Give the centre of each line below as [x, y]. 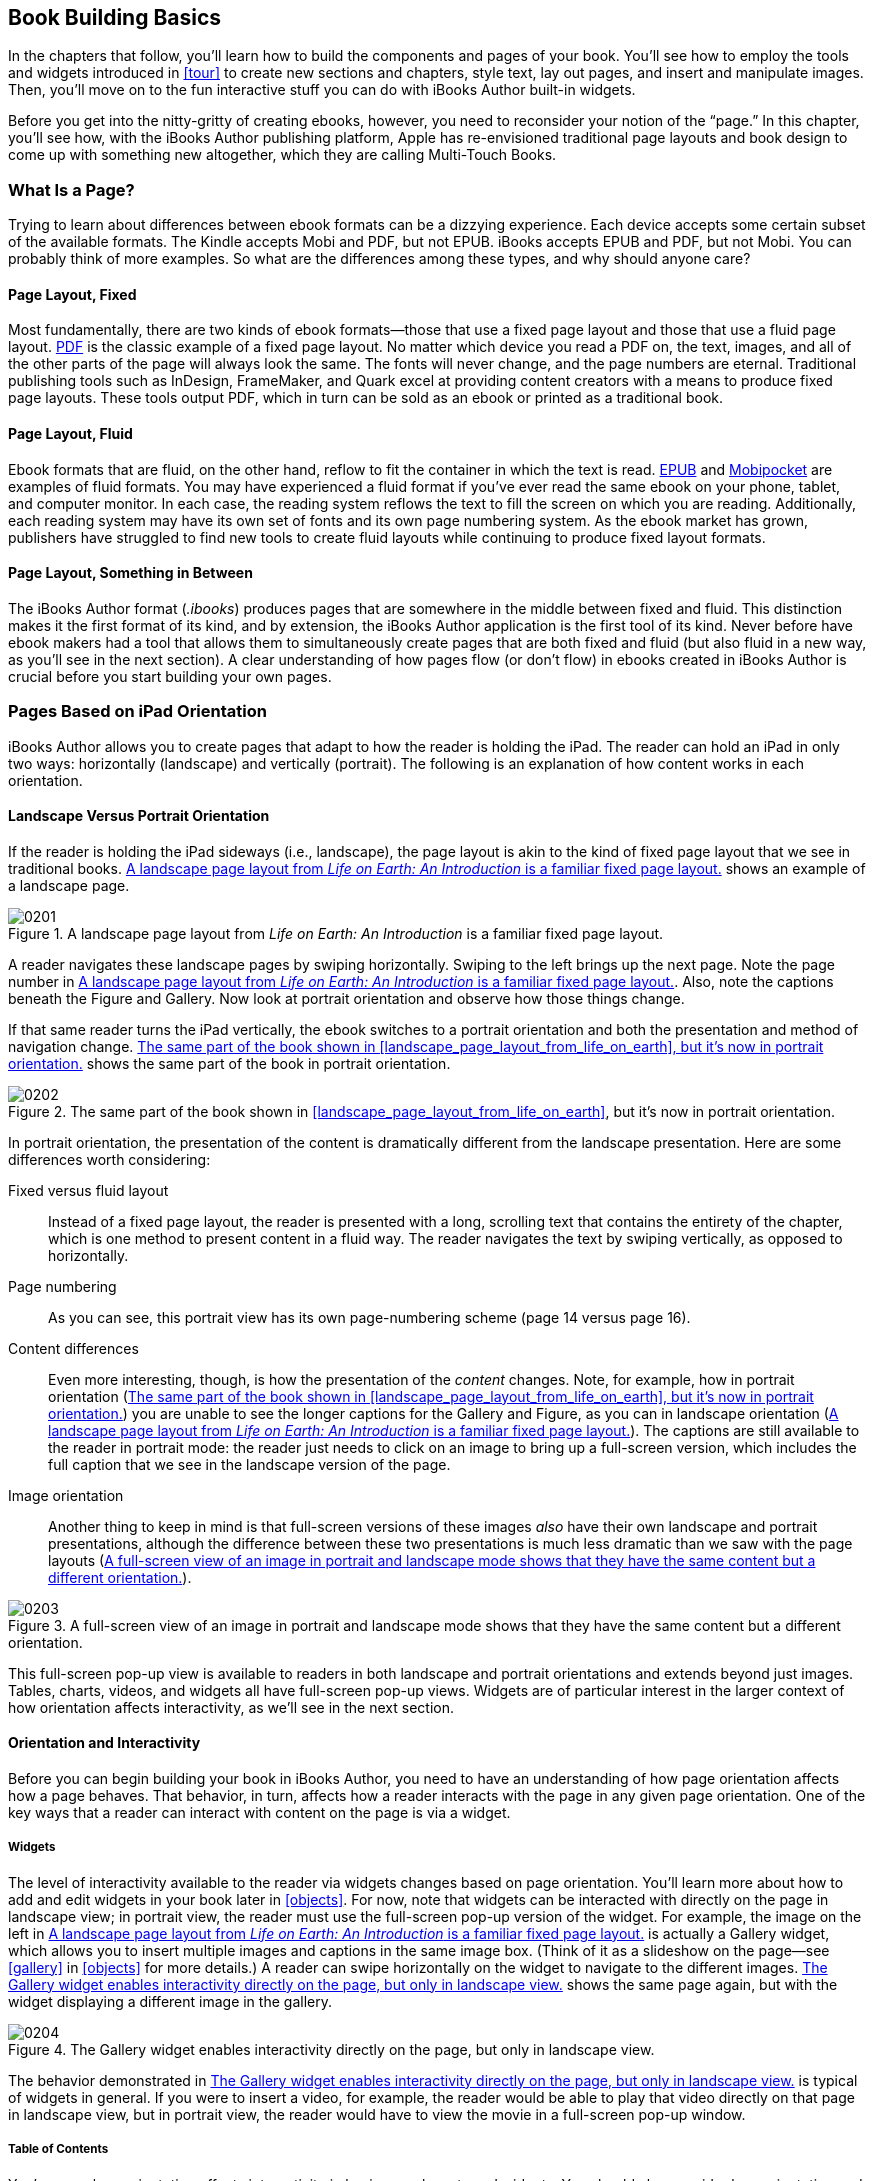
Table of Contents [58, 2149]
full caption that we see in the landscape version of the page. [249, 1464]
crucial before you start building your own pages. [170, 676]
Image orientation [66, 1495]
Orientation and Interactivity [104, 1743]
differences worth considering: [109, 1159]
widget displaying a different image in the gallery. [170, 2001]
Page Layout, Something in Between [130, 573]
